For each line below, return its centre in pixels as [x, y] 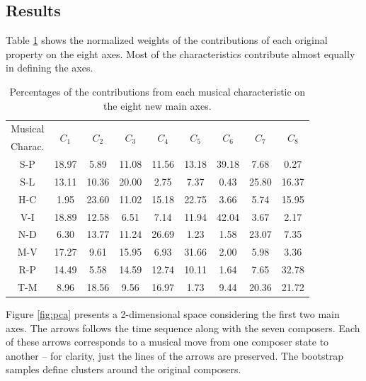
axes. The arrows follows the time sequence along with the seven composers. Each [183, 328]
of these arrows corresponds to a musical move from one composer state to [167, 342]
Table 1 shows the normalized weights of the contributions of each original [167, 40]
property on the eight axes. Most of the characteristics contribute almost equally [181, 53]
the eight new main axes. [158, 105]
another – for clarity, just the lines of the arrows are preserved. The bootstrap [175, 355]
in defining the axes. [50, 68]
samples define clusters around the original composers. [124, 369]
